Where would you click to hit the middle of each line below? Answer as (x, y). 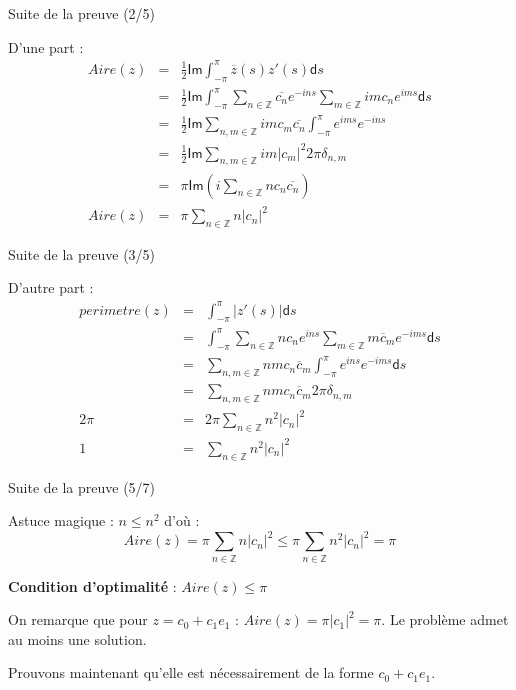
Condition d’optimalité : (92, 585)
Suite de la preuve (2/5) (82, 13)
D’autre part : (51, 287)
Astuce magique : (61, 520)
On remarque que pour (78, 619)
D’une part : (46, 46)
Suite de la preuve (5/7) (82, 486)
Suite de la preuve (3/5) (82, 253)
